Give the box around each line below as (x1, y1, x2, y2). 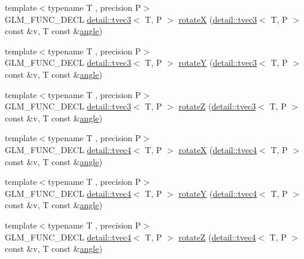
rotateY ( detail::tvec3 (179, 56, 257, 69)
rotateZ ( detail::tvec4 (179, 230, 256, 243)
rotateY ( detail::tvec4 (179, 187, 257, 199)
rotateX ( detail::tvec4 (179, 143, 257, 156)
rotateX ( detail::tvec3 (179, 13, 257, 25)
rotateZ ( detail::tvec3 (179, 100, 256, 112)
